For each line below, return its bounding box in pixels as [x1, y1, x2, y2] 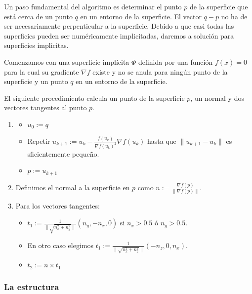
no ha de [221, 11, 248, 21]
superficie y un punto [4, 76, 68, 86]
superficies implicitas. [4, 40, 69, 50]
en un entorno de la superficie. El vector [80, 11, 202, 21]
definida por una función [138, 56, 213, 67]
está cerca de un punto [4, 11, 73, 21]
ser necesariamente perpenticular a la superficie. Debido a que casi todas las [4, 21, 234, 31]
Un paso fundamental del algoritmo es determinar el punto [4, 1, 182, 11]
